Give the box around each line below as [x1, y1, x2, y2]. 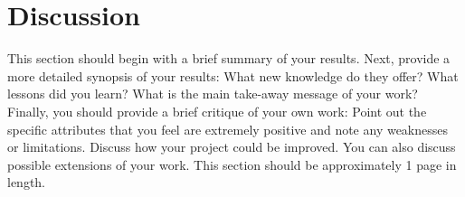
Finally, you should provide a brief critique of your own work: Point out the [7, 101, 427, 120]
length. [7, 173, 46, 192]
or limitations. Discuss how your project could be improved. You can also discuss [7, 137, 456, 156]
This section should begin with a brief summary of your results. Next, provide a [7, 49, 451, 68]
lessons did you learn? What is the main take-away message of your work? [7, 84, 418, 103]
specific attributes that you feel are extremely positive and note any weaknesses [7, 119, 449, 138]
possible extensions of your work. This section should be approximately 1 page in [7, 155, 457, 174]
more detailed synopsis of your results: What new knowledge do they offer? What [7, 66, 459, 85]
